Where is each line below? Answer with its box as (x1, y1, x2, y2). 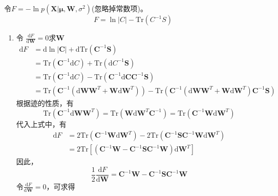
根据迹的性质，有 (16, 97, 74, 108)
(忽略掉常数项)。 (92, 3, 147, 13)
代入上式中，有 (16, 118, 67, 129)
